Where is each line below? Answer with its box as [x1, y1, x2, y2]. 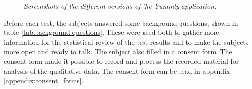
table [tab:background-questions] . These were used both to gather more [4, 27, 219, 37]
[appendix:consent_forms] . [4, 75, 84, 86]
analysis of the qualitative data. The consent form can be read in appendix [4, 65, 230, 76]
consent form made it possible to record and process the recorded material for [4, 56, 239, 66]
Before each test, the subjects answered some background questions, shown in [4, 17, 238, 28]
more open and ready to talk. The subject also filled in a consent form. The [4, 46, 232, 57]
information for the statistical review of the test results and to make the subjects [4, 36, 249, 47]
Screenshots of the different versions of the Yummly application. [24, 1, 216, 11]
